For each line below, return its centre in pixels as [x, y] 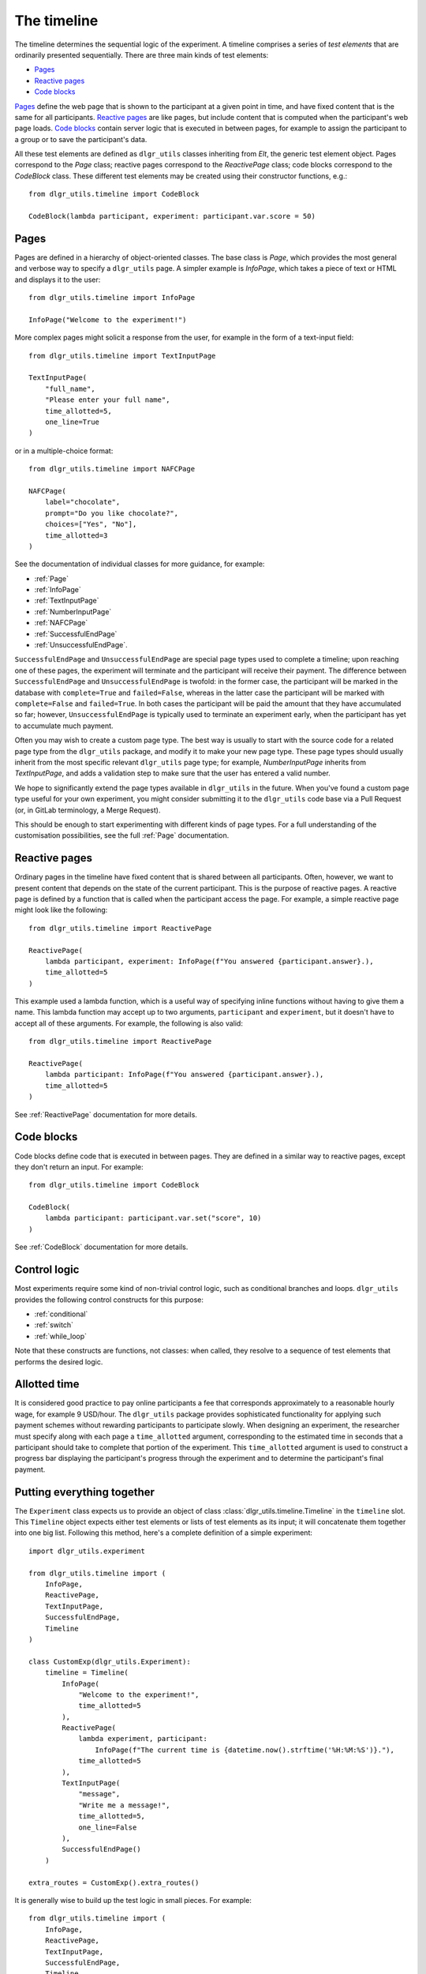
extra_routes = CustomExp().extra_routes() [114, 1882]
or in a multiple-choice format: [64, 451]
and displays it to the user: [58, 280]
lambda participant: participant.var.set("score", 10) [153, 1218]
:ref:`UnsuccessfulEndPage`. [81, 645]
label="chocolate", [82, 502]
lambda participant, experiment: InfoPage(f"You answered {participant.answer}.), [209, 961]
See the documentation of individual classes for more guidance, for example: [140, 564]
